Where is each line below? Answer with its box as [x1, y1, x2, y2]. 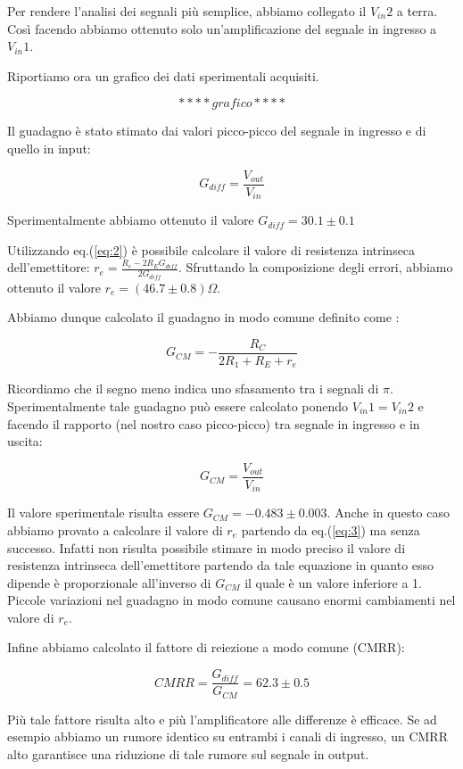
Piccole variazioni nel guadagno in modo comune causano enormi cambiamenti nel [7, 591, 456, 609]
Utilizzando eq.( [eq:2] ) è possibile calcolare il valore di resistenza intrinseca [7, 240, 416, 259]
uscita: [7, 432, 43, 451]
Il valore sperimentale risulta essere [7, 503, 200, 522]
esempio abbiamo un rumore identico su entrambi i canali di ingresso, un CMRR [7, 727, 448, 746]
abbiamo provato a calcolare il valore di [7, 520, 223, 539]
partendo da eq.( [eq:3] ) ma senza [241, 520, 420, 539]
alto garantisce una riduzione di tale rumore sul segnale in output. [7, 744, 369, 763]
